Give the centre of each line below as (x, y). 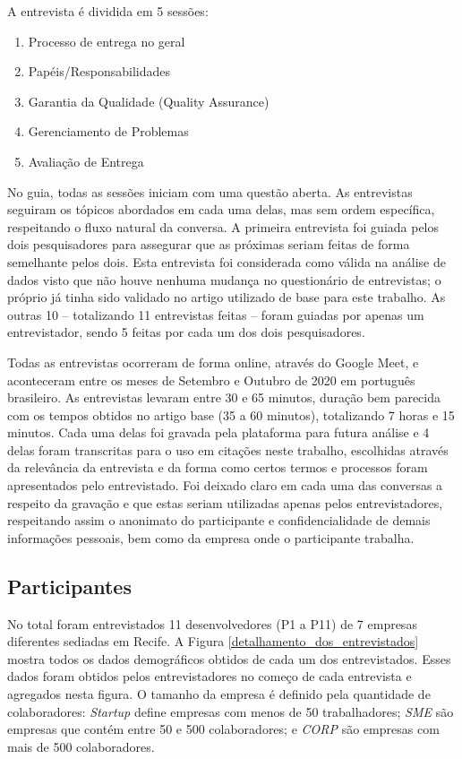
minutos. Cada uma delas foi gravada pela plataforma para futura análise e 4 (218, 432)
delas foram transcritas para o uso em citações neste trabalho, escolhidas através (228, 449)
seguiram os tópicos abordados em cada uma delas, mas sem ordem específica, (221, 209)
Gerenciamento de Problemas (108, 131)
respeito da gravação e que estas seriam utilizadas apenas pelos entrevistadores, (225, 502)
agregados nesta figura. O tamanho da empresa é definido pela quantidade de (219, 694)
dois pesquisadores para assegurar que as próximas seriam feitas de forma (209, 244)
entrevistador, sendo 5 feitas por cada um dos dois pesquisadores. (186, 332)
